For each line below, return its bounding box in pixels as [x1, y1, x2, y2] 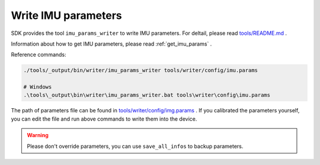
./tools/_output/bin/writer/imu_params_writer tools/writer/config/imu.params [23, 67, 258, 74]
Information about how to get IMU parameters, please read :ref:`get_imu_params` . [11, 40, 212, 47]
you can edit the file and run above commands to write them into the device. [11, 115, 197, 122]
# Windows [23, 83, 52, 90]
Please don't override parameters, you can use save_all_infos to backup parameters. [27, 143, 244, 150]
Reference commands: [11, 51, 66, 59]
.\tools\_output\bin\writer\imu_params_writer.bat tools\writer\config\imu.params [23, 92, 271, 99]
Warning [27, 132, 49, 139]
